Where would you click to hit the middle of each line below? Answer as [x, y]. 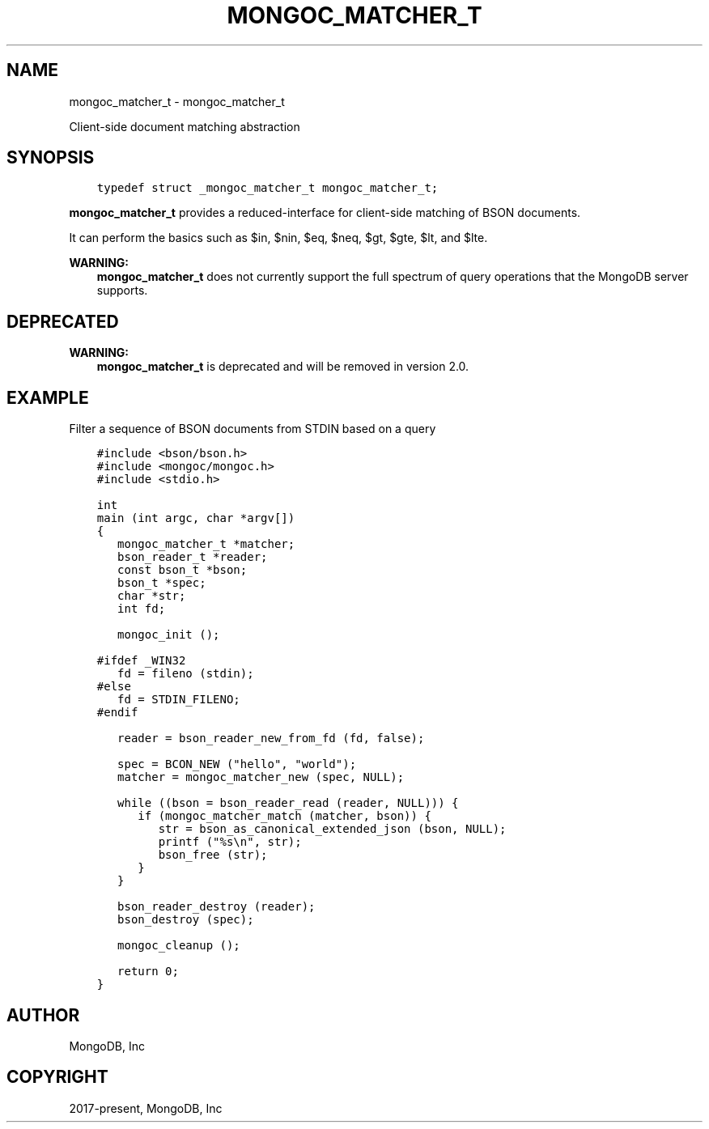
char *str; [152, 596]
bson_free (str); [213, 855]
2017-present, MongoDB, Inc [146, 1108]
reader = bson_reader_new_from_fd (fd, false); [271, 739]
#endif [117, 713]
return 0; [148, 972]
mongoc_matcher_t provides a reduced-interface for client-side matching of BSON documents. [325, 213]
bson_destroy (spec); [186, 920]
